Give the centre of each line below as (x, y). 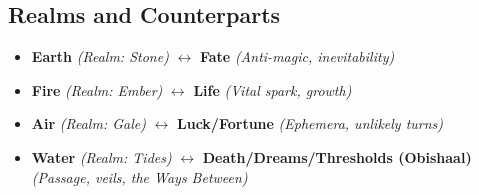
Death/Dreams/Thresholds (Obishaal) (337, 156)
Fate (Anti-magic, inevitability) (297, 56)
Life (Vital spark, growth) (272, 89)
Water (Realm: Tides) (101, 156)
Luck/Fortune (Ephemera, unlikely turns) (310, 123)
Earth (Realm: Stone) (100, 56)
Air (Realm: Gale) (88, 123)
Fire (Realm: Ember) (97, 89)
